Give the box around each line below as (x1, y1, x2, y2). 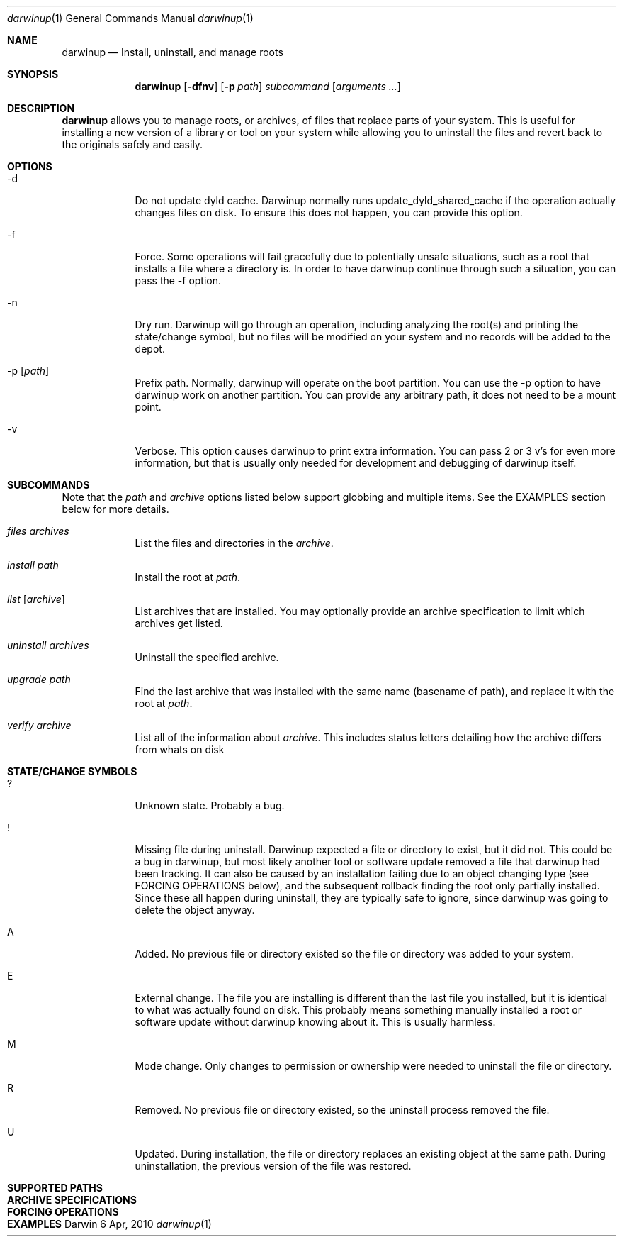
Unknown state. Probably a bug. (135, 799, 285, 811)
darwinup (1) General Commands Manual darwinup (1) (7, 12, 254, 24)
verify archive (7, 719, 72, 731)
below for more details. (62, 503, 169, 515)
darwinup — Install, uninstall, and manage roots (62, 46, 283, 58)
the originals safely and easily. (62, 138, 203, 150)
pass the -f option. (135, 275, 222, 287)
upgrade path (7, 673, 71, 685)
